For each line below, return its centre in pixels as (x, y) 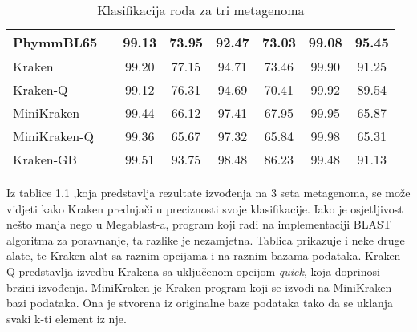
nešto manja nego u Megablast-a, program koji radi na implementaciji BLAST (199, 224)
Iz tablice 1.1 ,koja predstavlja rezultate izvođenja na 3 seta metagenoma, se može (208, 192)
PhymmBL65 (55, 42)
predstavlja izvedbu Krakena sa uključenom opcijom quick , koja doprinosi (199, 271)
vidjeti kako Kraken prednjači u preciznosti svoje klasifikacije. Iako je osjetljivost (205, 208)
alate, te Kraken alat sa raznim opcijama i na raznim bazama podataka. (184, 255)
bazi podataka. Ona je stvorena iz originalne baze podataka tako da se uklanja (200, 303)
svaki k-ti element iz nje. (67, 318)
